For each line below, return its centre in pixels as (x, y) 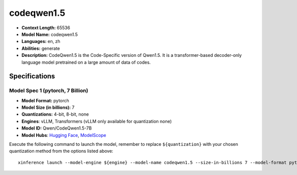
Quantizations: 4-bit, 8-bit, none (55, 114)
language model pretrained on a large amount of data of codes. (86, 62)
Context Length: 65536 (46, 28)
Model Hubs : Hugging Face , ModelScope (64, 135)
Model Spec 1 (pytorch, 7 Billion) (49, 90)
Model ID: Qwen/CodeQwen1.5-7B (57, 128)
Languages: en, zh (41, 42)
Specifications (32, 76)
